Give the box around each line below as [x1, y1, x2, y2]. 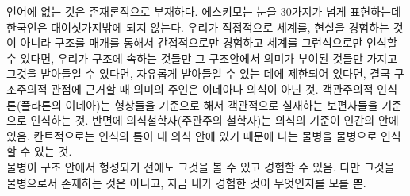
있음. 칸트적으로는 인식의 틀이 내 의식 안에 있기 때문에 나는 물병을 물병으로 [6, 127, 377, 144]
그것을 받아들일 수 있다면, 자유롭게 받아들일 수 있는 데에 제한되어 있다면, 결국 [6, 65, 391, 82]
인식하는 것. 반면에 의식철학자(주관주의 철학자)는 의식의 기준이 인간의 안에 [30, 112, 399, 129]
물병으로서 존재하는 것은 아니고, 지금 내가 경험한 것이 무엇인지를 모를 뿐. [6, 174, 366, 190]
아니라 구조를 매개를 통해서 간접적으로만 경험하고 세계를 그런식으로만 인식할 [20, 34, 397, 51]
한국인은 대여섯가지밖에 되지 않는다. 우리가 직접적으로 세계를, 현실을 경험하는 [6, 18, 389, 35]
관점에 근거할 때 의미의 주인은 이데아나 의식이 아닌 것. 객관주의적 [51, 80, 374, 97]
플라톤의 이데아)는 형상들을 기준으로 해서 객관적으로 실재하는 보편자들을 [21, 96, 378, 113]
